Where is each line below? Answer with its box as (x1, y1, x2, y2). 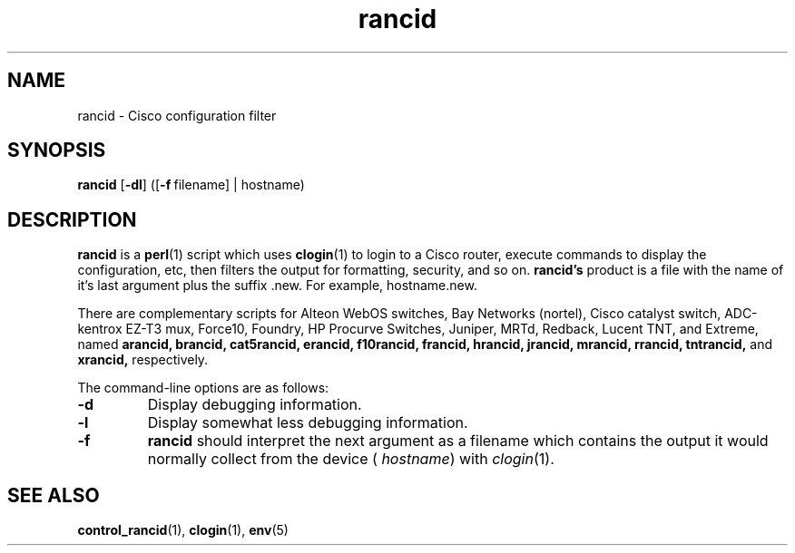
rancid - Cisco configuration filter (77, 107, 277, 123)
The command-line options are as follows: (77, 380, 329, 396)
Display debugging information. (147, 395, 362, 414)
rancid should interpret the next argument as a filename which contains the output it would (147, 432, 769, 451)
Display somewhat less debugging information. (147, 413, 468, 432)
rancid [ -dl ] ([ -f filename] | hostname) (77, 177, 305, 193)
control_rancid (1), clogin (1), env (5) (77, 522, 289, 538)
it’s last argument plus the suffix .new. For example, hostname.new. (77, 277, 477, 294)
